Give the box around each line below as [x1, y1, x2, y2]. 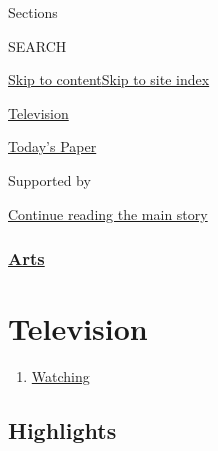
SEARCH [8, 35, 67, 56]
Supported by [8, 169, 91, 190]
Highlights [8, 415, 117, 446]
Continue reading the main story [8, 203, 208, 224]
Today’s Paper [8, 136, 97, 157]
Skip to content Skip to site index [8, 69, 210, 90]
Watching [31, 366, 90, 387]
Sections [8, 2, 58, 22]
